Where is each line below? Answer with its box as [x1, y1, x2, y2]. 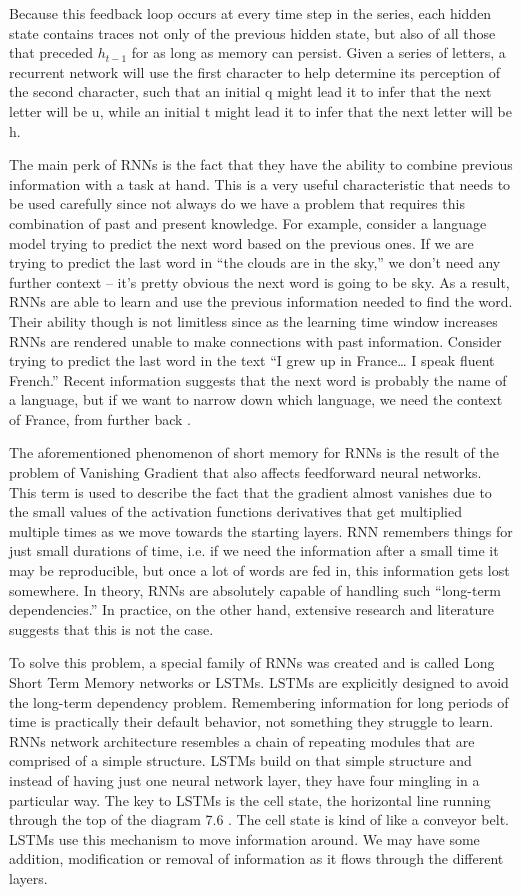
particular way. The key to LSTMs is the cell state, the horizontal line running [9, 789, 491, 810]
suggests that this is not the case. [9, 618, 214, 639]
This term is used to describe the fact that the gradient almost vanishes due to [9, 481, 492, 502]
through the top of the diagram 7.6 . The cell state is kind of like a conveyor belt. [9, 809, 509, 830]
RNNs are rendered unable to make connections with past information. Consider [9, 330, 502, 351]
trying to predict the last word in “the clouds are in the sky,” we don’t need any [9, 252, 501, 273]
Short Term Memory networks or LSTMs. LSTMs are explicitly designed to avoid [9, 672, 509, 692]
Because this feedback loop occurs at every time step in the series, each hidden [9, 3, 492, 23]
